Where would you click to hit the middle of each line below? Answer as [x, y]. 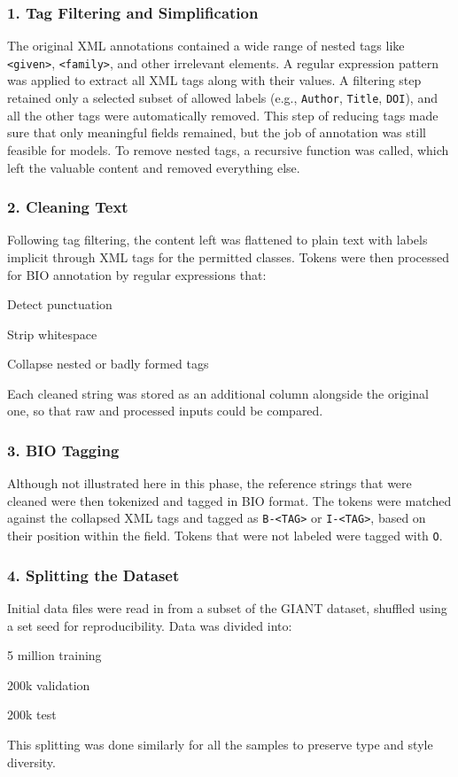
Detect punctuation [60, 304]
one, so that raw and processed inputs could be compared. [165, 411]
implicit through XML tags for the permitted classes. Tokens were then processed [229, 256]
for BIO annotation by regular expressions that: [137, 274]
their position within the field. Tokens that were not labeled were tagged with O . [225, 536]
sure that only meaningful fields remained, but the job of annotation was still [217, 132]
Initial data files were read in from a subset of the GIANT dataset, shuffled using [227, 608]
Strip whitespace [52, 334]
